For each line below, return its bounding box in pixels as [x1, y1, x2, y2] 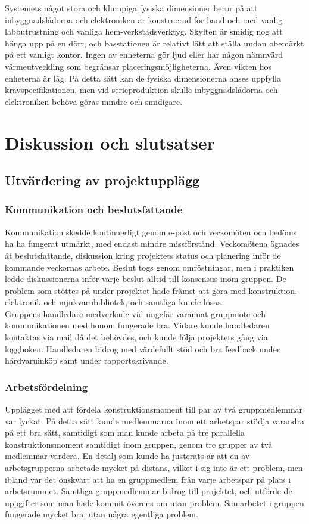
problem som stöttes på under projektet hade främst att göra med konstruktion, [5, 284, 298, 296]
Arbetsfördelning [5, 379, 88, 394]
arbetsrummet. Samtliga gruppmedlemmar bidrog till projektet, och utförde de [5, 485, 292, 497]
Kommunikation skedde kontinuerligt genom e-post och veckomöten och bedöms [5, 225, 297, 238]
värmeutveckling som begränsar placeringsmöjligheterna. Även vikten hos [5, 60, 272, 72]
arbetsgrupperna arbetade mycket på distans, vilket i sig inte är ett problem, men [5, 461, 303, 474]
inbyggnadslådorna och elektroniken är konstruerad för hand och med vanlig [5, 13, 283, 26]
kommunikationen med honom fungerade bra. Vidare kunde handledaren [5, 319, 270, 331]
